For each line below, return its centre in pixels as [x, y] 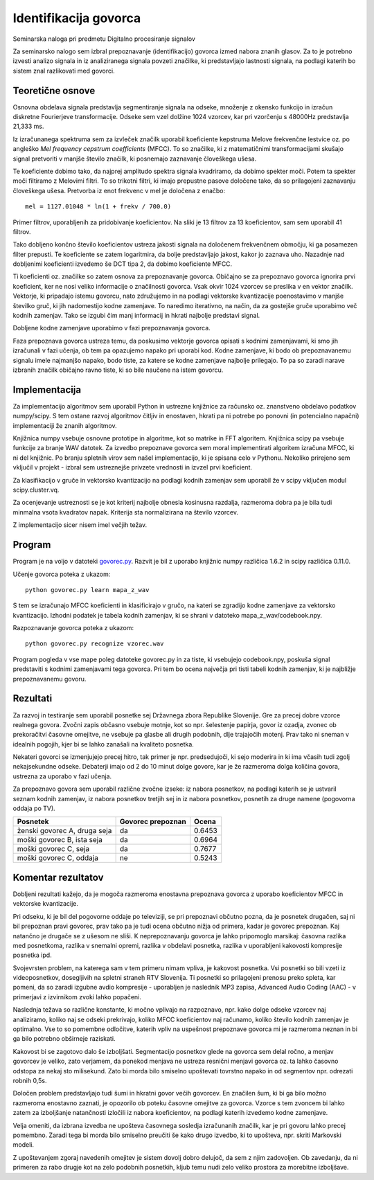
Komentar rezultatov [58, 877]
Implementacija [47, 390]
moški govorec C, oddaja [57, 858]
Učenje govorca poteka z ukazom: [62, 574]
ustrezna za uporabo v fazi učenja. [62, 776]
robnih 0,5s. [30, 1080]
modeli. [24, 1145]
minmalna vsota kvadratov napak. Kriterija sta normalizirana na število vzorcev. [126, 512]
